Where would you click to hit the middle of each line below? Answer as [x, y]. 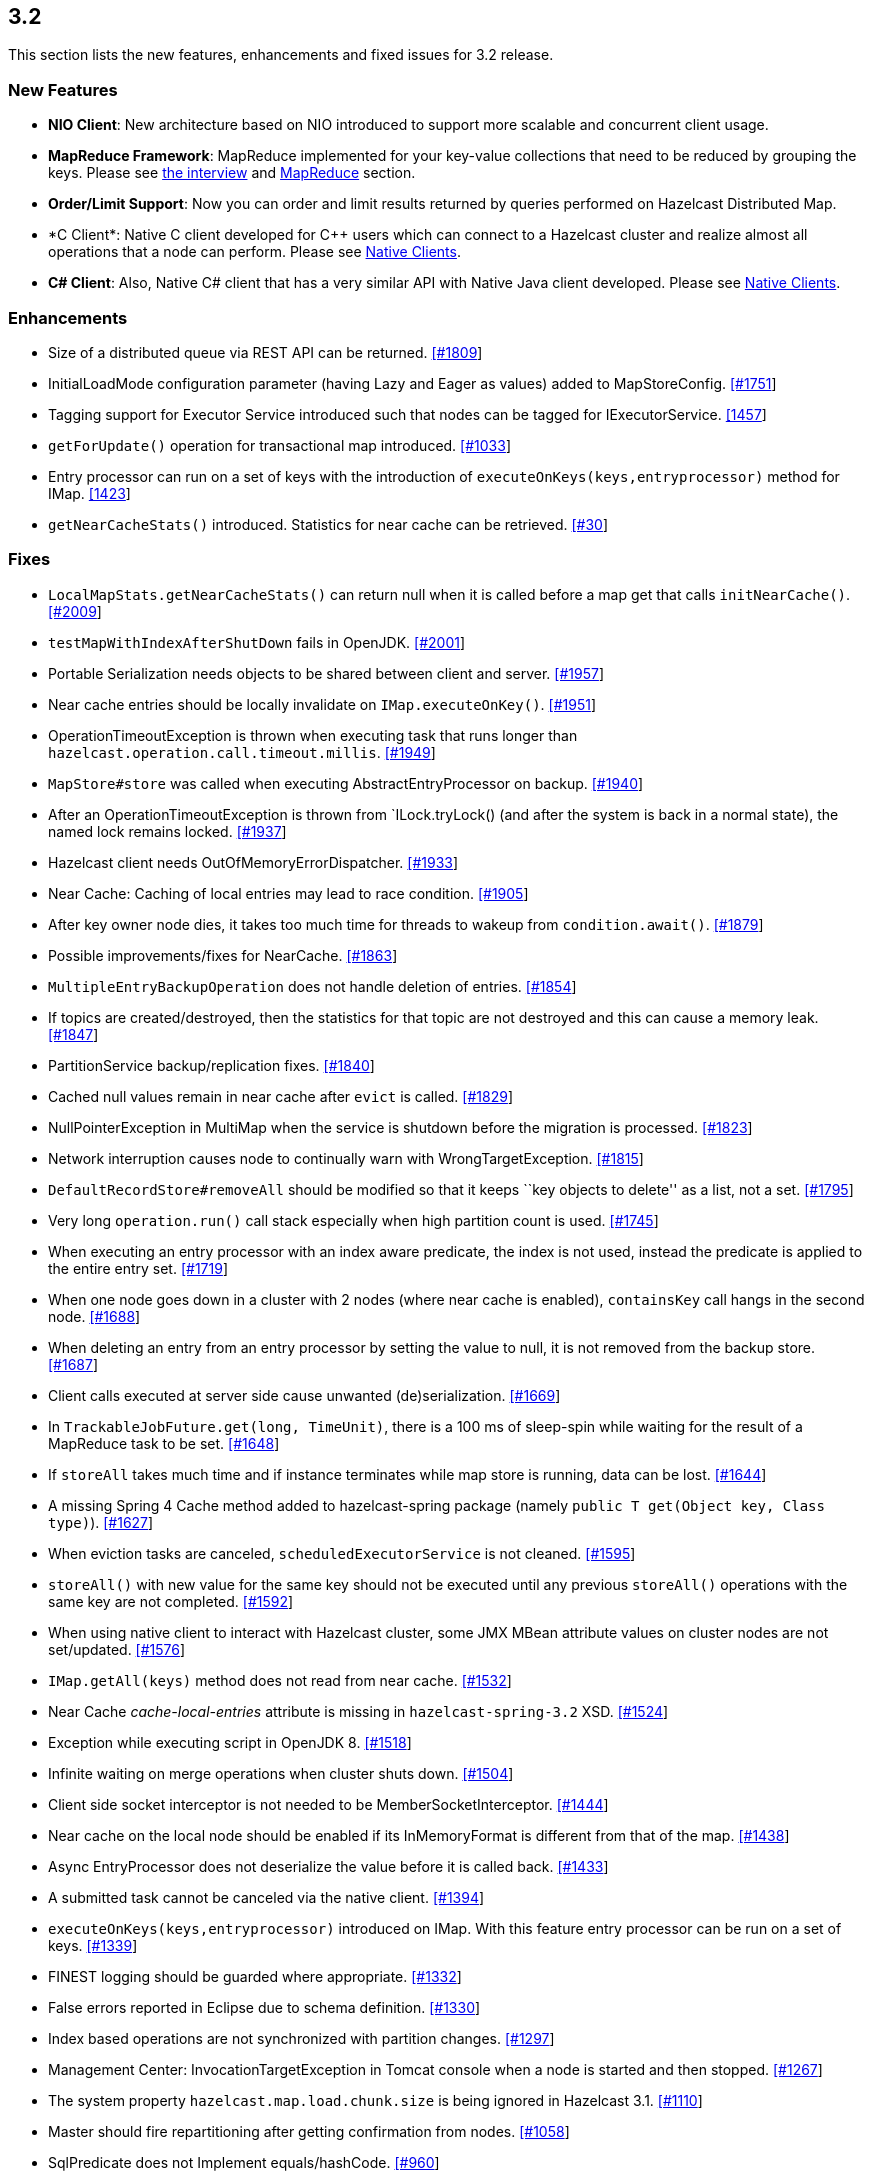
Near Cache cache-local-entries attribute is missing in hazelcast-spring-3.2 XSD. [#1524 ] [358, 1711]
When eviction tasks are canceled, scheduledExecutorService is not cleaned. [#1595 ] [342, 1553]
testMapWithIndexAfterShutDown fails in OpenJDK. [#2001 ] [257, 642]
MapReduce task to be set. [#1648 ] [164, 1443]
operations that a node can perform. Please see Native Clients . [254, 252]
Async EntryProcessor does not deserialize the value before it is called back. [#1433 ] [328, 1866]
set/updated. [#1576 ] [117, 1649]
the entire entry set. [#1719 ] [138, 1268]
